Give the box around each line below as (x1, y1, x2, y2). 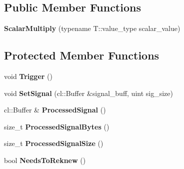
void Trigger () (4, 71, 52, 81)
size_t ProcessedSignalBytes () (4, 121, 109, 131)
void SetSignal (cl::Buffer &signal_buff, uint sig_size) (4, 87, 173, 98)
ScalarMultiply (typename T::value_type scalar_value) (4, 23, 180, 33)
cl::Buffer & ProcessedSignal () (4, 104, 106, 115)
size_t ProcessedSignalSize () (4, 138, 103, 148)
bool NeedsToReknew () (4, 154, 86, 165)
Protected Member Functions (4, 47, 159, 63)
